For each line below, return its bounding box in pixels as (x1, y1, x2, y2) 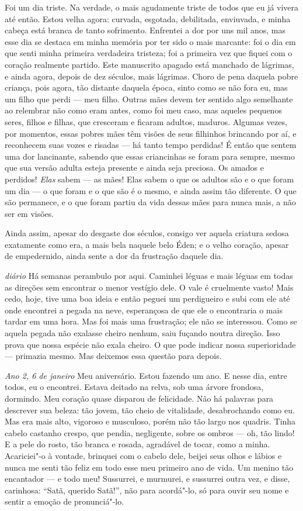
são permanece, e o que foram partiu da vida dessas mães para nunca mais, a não (5, 196, 296, 208)
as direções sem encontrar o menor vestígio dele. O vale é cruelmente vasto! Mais (5, 281, 294, 293)
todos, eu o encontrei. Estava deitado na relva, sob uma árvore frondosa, (5, 381, 264, 393)
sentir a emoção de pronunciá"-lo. (5, 495, 124, 507)
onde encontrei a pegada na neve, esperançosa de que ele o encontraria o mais (5, 303, 283, 316)
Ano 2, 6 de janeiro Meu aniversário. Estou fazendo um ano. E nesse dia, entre (5, 369, 287, 381)
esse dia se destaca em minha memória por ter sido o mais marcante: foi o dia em (5, 35, 296, 47)
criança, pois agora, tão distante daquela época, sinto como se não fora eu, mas (5, 81, 288, 94)
